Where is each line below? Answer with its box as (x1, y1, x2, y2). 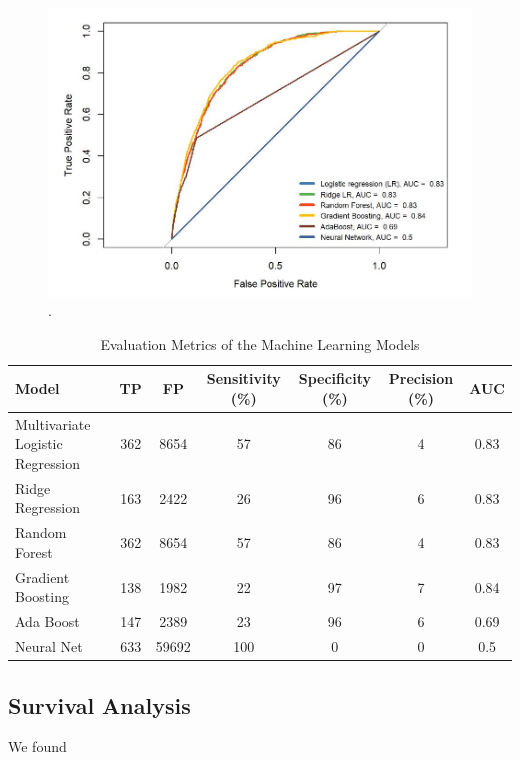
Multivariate (15, 413, 91, 434)
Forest (15, 541, 53, 562)
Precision (388, 368, 454, 389)
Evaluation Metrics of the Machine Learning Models (100, 333, 420, 354)
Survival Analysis (8, 689, 191, 720)
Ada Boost (15, 611, 80, 632)
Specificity (298, 368, 371, 389)
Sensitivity (206, 368, 281, 389)
